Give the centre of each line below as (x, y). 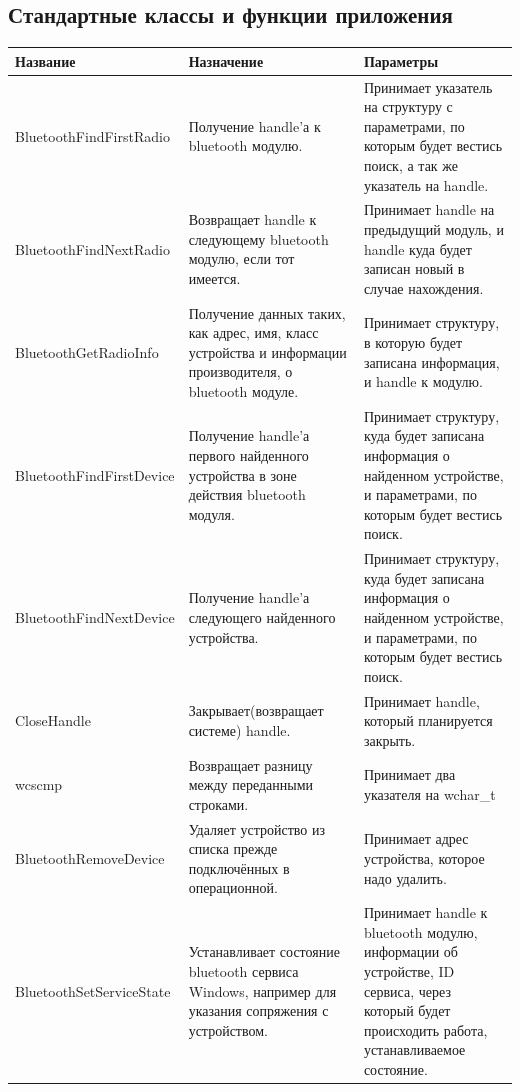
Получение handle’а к (254, 125)
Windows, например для (262, 990)
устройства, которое (424, 858)
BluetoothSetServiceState (93, 990)
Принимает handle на (429, 209)
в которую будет (413, 341)
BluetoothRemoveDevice (90, 858)
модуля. (211, 513)
